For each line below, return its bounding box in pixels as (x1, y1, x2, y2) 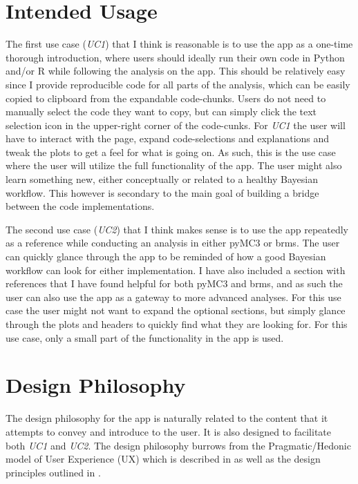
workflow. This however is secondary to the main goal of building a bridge (6, 185, 319, 200)
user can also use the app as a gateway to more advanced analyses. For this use (6, 289, 341, 304)
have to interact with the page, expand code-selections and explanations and (6, 131, 330, 146)
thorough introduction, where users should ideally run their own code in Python (6, 50, 345, 64)
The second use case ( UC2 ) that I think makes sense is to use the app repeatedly (6, 222, 349, 236)
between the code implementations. (6, 199, 155, 213)
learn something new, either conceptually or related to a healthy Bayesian (6, 172, 318, 186)
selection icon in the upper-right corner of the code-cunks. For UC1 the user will (6, 117, 346, 132)
